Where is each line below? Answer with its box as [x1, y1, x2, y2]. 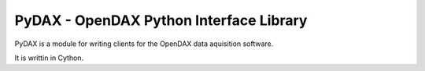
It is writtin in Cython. [14, 53, 84, 62]
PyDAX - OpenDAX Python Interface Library [14, 12, 308, 29]
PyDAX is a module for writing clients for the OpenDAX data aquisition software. [14, 39, 274, 48]
